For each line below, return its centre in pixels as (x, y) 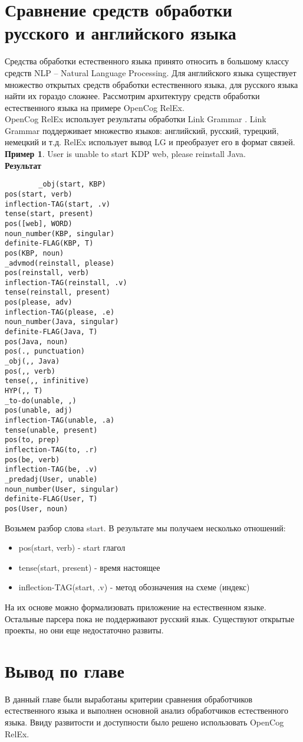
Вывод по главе (65, 670)
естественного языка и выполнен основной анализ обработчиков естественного (146, 710)
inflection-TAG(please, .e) (60, 312)
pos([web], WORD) (39, 223)
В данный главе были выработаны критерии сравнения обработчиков (129, 699)
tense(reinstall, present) (57, 292)
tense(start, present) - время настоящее (89, 567)
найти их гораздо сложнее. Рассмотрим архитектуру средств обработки (132, 96)
